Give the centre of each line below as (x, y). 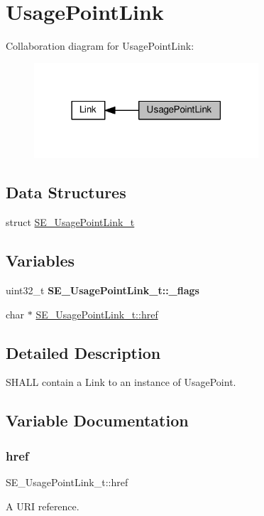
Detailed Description (83, 352)
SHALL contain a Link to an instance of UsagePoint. (121, 382)
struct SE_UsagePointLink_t (70, 222)
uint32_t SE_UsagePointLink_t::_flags (103, 290)
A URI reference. (43, 506)
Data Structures (66, 192)
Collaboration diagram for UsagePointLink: (100, 46)
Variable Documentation (97, 420)
